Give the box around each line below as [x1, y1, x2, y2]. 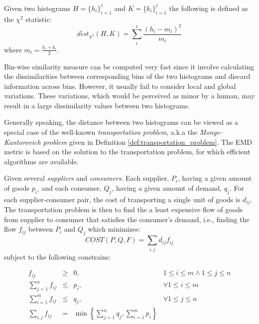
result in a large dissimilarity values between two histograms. [4, 100, 190, 110]
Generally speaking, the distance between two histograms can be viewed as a [4, 117, 238, 127]
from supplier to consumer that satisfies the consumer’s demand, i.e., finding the [4, 214, 250, 224]
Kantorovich [4, 136, 41, 147]
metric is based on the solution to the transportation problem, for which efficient [4, 146, 251, 157]
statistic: [25, 13, 52, 24]
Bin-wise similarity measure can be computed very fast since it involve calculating [4, 61, 254, 71]
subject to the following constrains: [4, 251, 111, 262]
